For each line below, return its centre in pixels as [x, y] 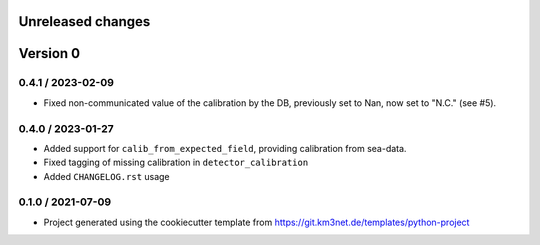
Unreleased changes [84, 21]
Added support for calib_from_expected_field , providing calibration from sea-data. [225, 148]
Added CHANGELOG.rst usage [106, 176]
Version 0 [49, 53]
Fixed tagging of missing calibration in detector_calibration [176, 162]
